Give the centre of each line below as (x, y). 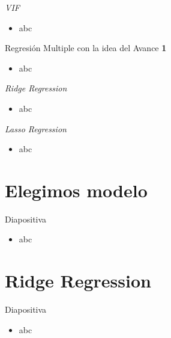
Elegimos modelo (76, 190)
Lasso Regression (36, 128)
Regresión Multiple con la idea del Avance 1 (86, 48)
